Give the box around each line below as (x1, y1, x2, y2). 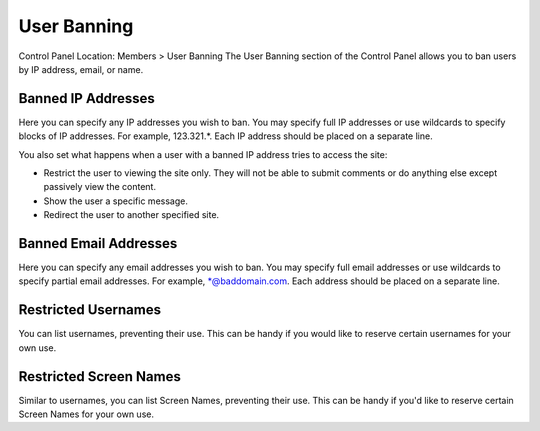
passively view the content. (43, 181, 157, 193)
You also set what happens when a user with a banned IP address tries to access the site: (18, 148, 388, 160)
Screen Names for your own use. (18, 408, 155, 420)
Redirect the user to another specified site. (43, 209, 220, 221)
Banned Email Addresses (18, 235, 178, 252)
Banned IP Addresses (18, 90, 155, 107)
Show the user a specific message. (43, 195, 189, 207)
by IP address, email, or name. (18, 63, 144, 75)
